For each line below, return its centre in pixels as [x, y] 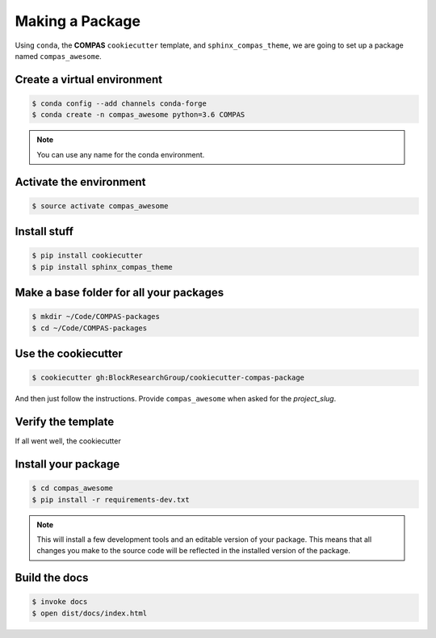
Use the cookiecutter [69, 354]
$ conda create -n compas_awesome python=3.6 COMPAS [138, 115]
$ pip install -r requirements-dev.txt [111, 499]
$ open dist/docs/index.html [90, 613]
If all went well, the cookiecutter [68, 441]
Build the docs [52, 578]
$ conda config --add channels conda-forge [119, 103]
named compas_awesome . [59, 56]
